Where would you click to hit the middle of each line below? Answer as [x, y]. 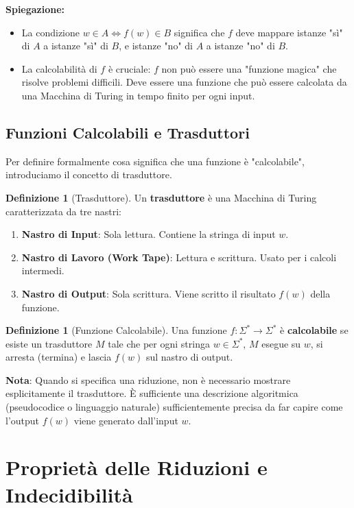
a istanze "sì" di [76, 46]
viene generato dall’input [126, 420]
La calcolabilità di [59, 68]
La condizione [50, 32]
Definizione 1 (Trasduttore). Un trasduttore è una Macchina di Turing [161, 197]
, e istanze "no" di [156, 46]
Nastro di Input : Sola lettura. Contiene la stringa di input [149, 234]
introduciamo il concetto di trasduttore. [89, 174]
